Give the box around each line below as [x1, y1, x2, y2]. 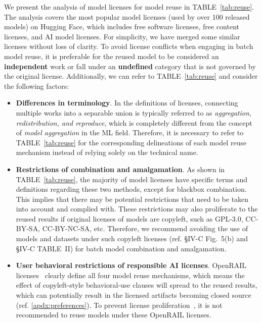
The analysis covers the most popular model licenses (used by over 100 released [4, 11, 250, 22]
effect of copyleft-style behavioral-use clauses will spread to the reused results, [16, 280, 257, 290]
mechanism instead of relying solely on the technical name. [16, 147, 198, 157]
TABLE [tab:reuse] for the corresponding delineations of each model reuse [16, 137, 247, 147]
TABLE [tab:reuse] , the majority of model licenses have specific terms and [16, 174, 248, 184]
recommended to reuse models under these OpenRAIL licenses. [16, 309, 211, 320]
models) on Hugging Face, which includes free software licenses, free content [4, 21, 239, 32]
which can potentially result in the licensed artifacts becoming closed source [16, 290, 251, 300]
